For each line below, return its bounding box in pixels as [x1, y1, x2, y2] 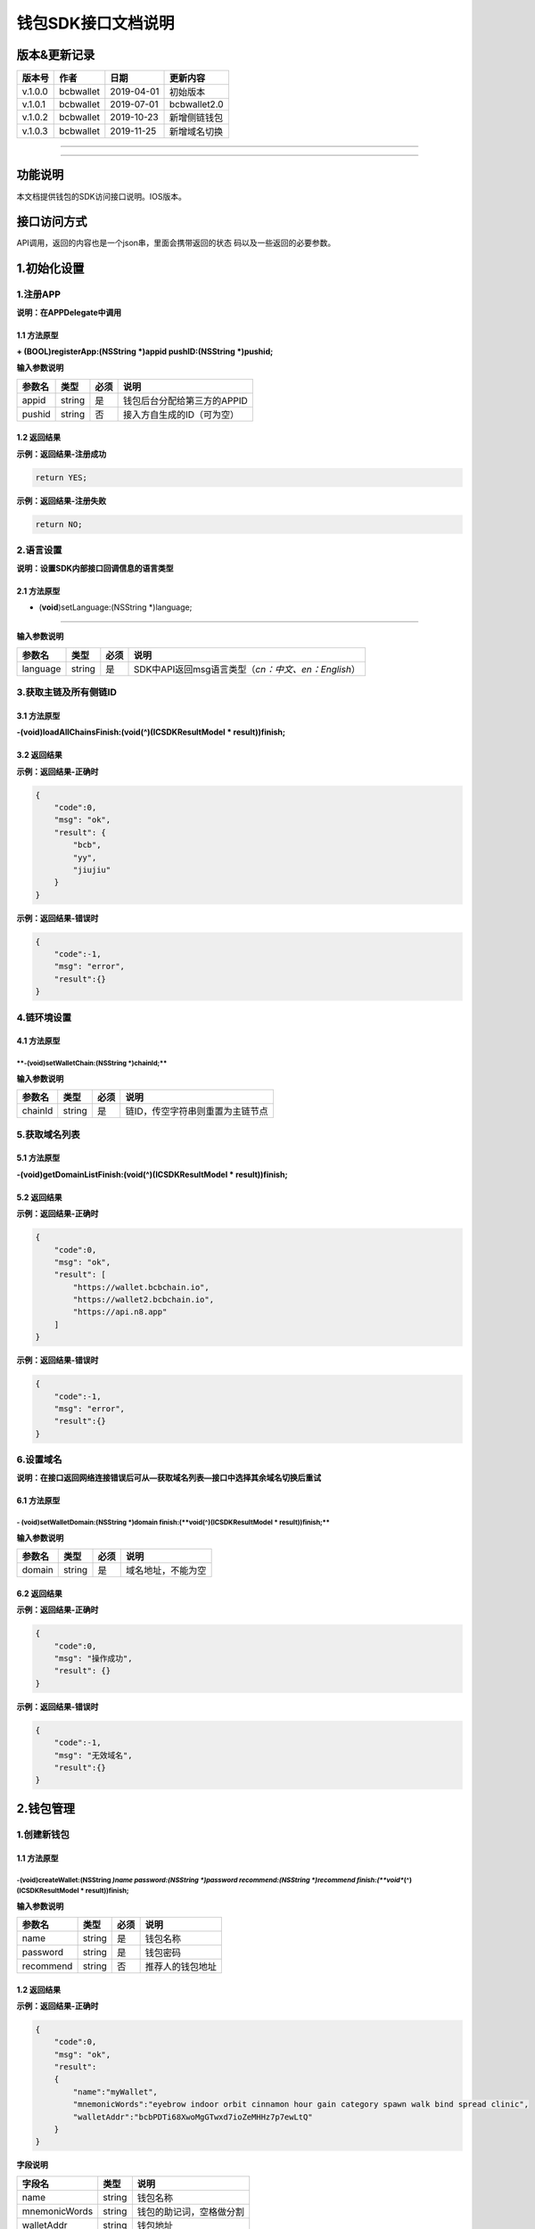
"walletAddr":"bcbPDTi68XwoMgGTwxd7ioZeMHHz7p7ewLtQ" [72, 2111, 313, 2122]
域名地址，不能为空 [125, 1565, 207, 1577]
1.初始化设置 [16, 261, 85, 276]
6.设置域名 [16, 1453, 62, 1466]
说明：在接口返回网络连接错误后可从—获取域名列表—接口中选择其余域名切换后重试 [16, 1472, 321, 1483]
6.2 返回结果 [16, 1588, 62, 1599]
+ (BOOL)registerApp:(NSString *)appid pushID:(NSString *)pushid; [16, 346, 274, 357]
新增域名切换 [169, 126, 224, 138]
